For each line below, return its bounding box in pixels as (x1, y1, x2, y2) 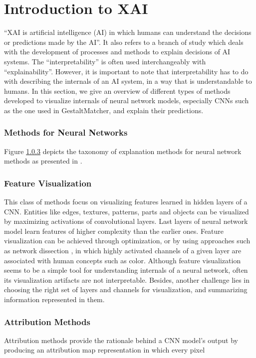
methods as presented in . (4, 156, 82, 166)
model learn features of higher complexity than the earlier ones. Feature (4, 225, 224, 236)
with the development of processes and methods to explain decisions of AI (4, 46, 231, 57)
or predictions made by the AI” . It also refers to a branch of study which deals (4, 36, 244, 47)
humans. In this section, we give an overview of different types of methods (4, 85, 231, 96)
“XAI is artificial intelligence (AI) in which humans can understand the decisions (4, 27, 252, 37)
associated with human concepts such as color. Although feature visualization (4, 255, 241, 265)
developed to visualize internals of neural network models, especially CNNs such (4, 95, 249, 106)
